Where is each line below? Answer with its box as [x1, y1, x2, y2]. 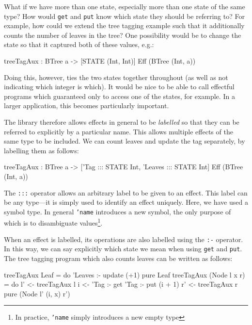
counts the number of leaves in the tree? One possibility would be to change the [4, 30, 241, 40]
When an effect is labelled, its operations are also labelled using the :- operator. [4, 234, 243, 244]
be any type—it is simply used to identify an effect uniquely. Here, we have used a [4, 197, 248, 207]
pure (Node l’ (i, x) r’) [4, 288, 70, 298]
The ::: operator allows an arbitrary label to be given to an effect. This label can [4, 187, 248, 197]
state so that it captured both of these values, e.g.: [4, 39, 154, 49]
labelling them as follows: [4, 145, 79, 155]
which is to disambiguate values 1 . [4, 216, 103, 228]
